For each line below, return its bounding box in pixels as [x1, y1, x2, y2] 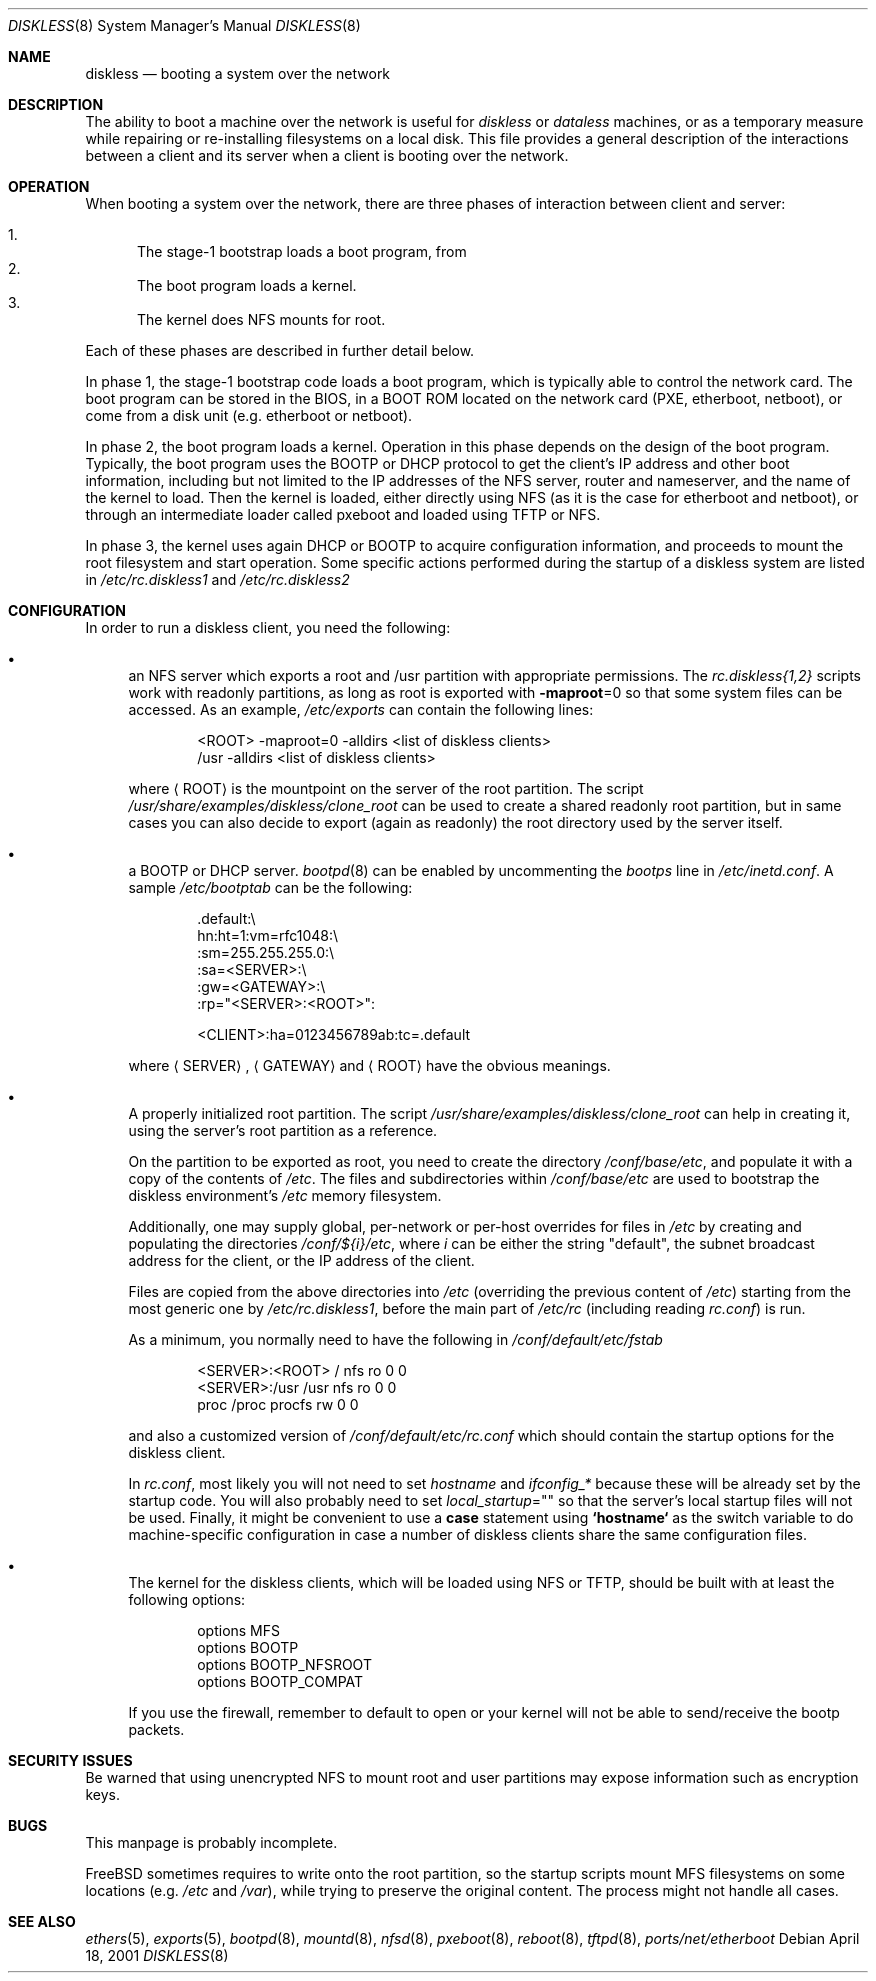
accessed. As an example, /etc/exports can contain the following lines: [128, 701, 594, 718]
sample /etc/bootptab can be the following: [128, 879, 413, 896]
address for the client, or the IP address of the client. [128, 1252, 475, 1269]
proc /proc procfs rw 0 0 [197, 1396, 359, 1413]
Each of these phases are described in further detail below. [85, 342, 475, 359]
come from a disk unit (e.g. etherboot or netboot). [85, 407, 413, 424]
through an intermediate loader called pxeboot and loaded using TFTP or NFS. [85, 506, 601, 523]
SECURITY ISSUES [8, 1752, 133, 1769]
